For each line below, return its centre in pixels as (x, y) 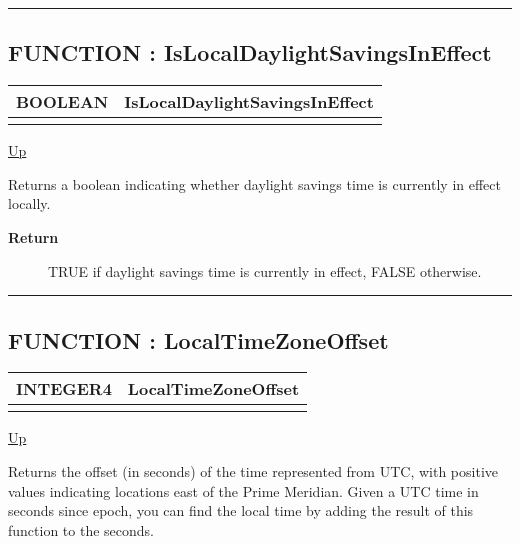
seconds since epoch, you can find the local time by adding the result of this (241, 510)
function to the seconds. (81, 529)
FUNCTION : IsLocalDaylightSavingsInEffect (250, 52)
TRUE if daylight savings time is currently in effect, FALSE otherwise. (265, 270)
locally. (29, 203)
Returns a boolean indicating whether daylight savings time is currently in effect (254, 183)
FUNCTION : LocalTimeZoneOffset (198, 339)
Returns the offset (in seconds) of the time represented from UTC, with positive (253, 470)
